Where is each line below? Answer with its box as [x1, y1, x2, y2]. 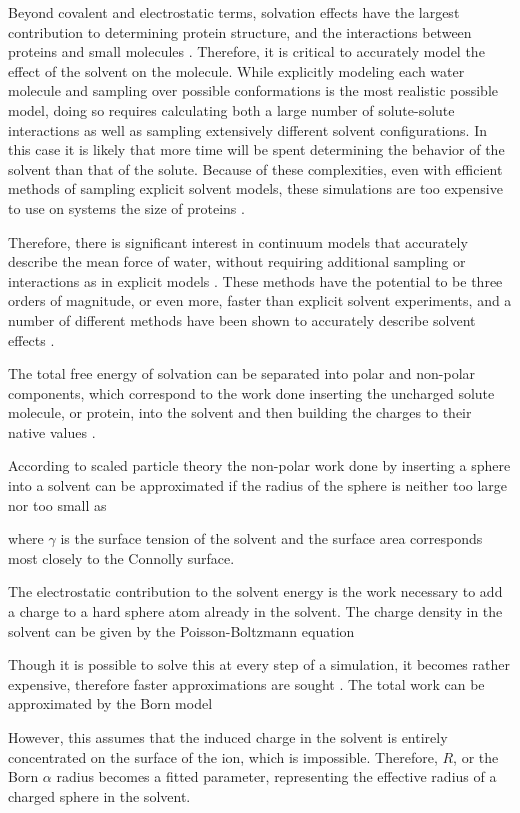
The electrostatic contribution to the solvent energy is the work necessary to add [8, 581, 503, 602]
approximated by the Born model [8, 693, 213, 714]
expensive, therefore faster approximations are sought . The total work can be [8, 673, 485, 694]
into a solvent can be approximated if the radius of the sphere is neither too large [8, 475, 508, 496]
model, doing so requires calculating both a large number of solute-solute [8, 99, 455, 120]
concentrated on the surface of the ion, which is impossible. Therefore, [8, 746, 438, 767]
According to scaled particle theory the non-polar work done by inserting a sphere [8, 455, 511, 476]
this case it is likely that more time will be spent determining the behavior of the [8, 139, 505, 160]
